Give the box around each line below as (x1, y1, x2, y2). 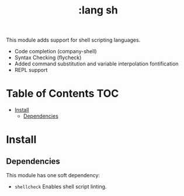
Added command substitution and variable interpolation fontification (14, 60, 179, 67)
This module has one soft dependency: (6, 172, 100, 179)
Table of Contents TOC (6, 87, 119, 100)
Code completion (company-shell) (14, 48, 98, 55)
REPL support (14, 67, 48, 74)
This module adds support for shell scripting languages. (6, 36, 141, 44)
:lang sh (78, 4, 119, 17)
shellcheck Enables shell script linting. (14, 183, 107, 190)
